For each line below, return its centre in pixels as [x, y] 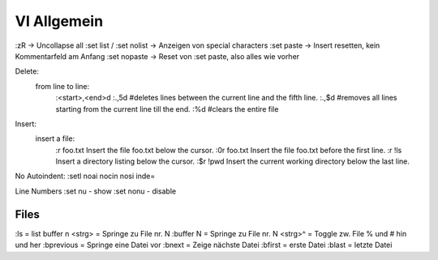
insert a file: [55, 139]
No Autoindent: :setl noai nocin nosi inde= [85, 176]
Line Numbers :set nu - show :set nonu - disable [96, 191]
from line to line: [62, 86]
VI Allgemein [59, 21]
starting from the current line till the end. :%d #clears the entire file [167, 109]
